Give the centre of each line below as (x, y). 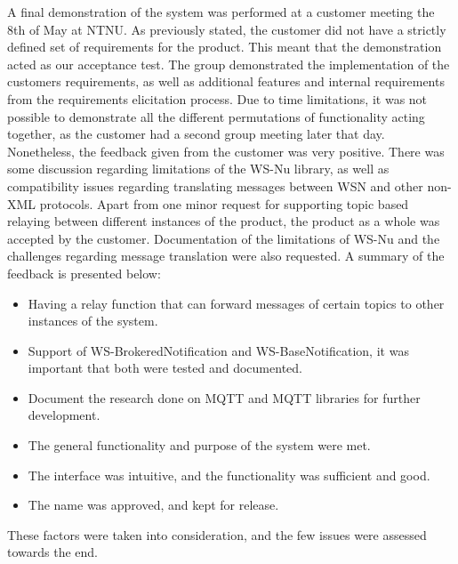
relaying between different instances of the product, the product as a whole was (224, 221)
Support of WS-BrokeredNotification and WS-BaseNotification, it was (218, 350)
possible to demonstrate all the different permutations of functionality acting (216, 116)
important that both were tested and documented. (165, 368)
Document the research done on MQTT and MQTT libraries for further (224, 397)
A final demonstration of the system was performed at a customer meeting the (221, 12)
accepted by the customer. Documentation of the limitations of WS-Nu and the (224, 238)
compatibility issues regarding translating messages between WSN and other (215, 185)
